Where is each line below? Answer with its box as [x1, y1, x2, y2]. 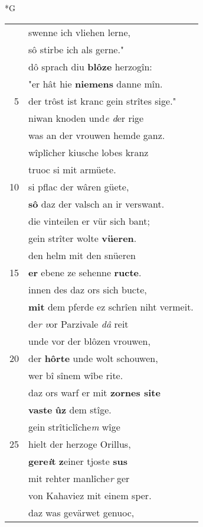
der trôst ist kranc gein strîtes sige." [28, 93, 176, 108]
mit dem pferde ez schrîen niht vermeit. [28, 299, 194, 313]
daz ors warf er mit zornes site [28, 385, 161, 399]
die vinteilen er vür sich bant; [28, 214, 150, 228]
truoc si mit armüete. [28, 162, 116, 176]
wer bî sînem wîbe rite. [28, 368, 123, 382]
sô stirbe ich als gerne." [28, 42, 124, 56]
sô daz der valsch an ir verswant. [28, 196, 165, 211]
